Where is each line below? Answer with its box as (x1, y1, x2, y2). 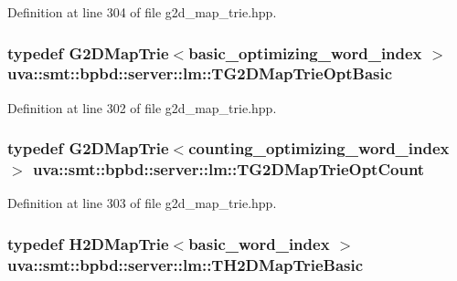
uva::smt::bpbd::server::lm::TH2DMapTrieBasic (7, 253, 364, 276)
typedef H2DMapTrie (7, 232, 169, 255)
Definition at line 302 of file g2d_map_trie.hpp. (7, 98, 277, 117)
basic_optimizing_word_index (188, 41, 422, 64)
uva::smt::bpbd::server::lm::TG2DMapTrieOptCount (32, 158, 425, 181)
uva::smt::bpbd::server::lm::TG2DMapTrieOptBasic (7, 62, 393, 85)
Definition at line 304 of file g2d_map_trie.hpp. (7, 3, 277, 21)
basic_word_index (188, 232, 330, 255)
